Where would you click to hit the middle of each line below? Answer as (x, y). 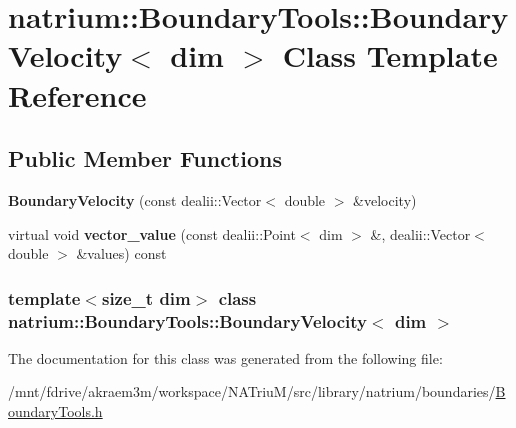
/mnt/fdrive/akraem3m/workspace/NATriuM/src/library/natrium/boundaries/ (252, 391)
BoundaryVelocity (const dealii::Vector (135, 199)
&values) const (121, 253)
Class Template (390, 55)
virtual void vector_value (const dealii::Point (152, 233)
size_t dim (146, 297)
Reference (77, 94)
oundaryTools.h (55, 411)
